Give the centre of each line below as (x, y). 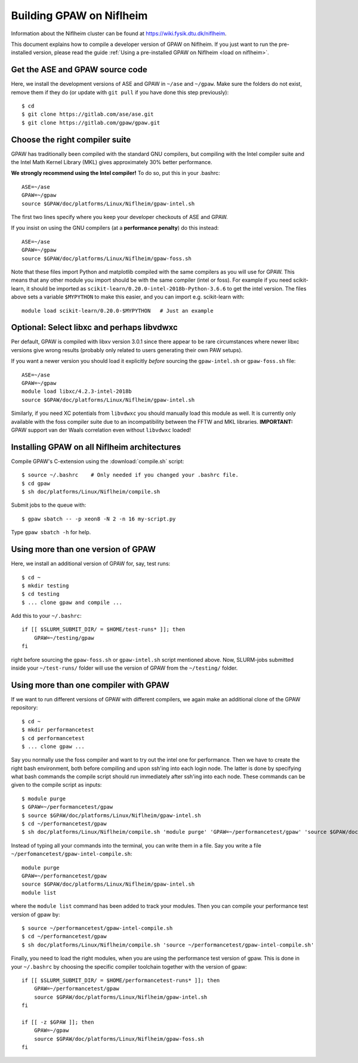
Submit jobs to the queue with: (49, 505)
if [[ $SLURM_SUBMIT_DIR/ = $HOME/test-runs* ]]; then (104, 629)
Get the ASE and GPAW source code (79, 70)
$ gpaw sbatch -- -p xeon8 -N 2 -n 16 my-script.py (99, 519)
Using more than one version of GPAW (84, 549)
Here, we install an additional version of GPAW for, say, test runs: (91, 563)
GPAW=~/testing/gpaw (64, 638)
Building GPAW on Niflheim (79, 16)
